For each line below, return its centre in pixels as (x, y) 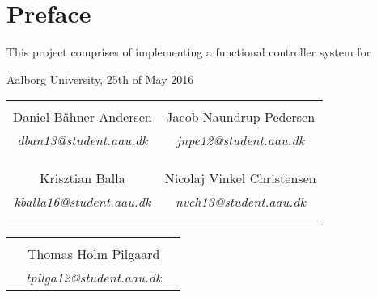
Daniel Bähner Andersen (83, 117)
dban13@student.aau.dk (83, 140)
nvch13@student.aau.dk (240, 202)
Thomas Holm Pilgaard (93, 254)
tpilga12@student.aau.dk (94, 278)
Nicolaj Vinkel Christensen (240, 178)
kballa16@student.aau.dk (83, 202)
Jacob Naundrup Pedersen (241, 117)
